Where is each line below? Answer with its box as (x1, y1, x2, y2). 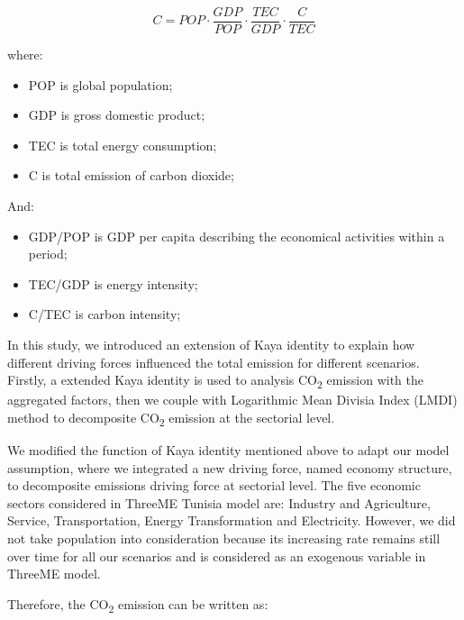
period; (28, 244, 68, 263)
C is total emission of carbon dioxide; (28, 166, 234, 185)
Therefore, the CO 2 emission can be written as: (7, 594, 268, 615)
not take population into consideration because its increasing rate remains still (7, 529, 441, 547)
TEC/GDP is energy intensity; (28, 274, 198, 293)
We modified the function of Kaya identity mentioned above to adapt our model (7, 441, 450, 460)
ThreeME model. (7, 564, 101, 583)
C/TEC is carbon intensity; (28, 305, 181, 324)
